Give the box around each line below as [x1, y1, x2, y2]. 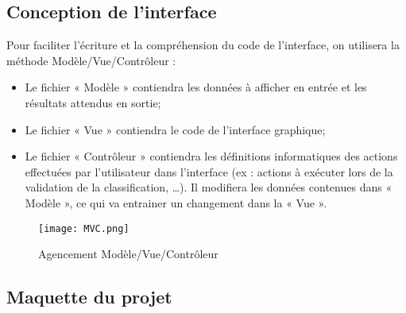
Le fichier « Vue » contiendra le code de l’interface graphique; [25, 121, 326, 137]
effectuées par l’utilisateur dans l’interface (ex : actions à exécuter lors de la [25, 163, 393, 180]
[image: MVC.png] [38, 222, 130, 234]
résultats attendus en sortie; [25, 94, 161, 110]
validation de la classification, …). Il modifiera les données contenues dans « [25, 179, 392, 195]
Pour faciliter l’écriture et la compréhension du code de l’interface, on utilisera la [6, 37, 400, 53]
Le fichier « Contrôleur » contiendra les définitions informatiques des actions [25, 148, 398, 164]
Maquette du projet [6, 284, 172, 309]
